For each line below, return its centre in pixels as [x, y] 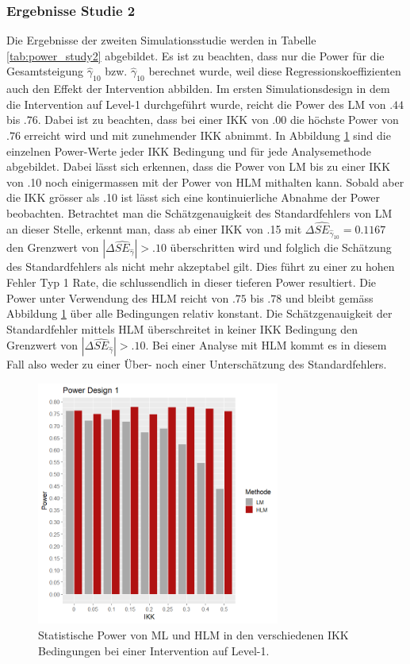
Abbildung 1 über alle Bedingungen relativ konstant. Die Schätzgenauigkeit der [199, 313]
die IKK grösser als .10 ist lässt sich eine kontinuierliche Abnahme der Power [194, 197]
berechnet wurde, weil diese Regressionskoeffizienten [275, 71]
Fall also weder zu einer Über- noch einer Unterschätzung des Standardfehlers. [197, 364]
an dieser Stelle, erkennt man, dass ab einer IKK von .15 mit [154, 228]
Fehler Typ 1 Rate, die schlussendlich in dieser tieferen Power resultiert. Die [192, 282]
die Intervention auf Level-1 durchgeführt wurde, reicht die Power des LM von [196, 104]
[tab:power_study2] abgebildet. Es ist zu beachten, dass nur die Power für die [195, 55]
